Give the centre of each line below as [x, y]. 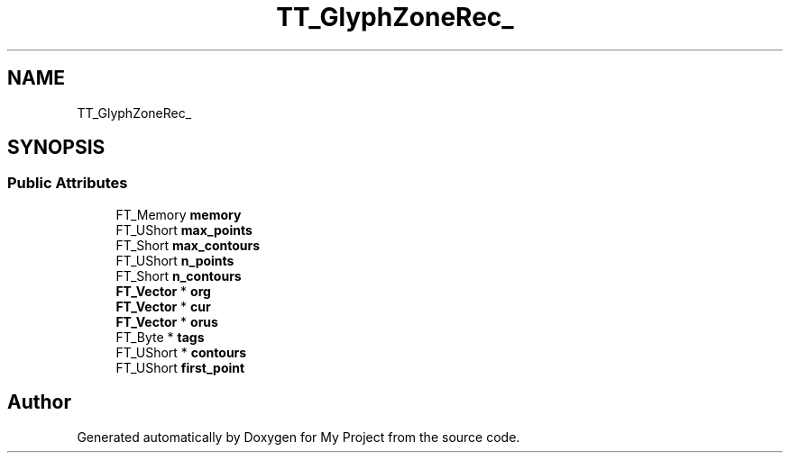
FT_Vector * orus [167, 321]
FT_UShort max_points [184, 230]
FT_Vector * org [163, 291]
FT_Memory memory [179, 214]
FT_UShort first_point [180, 367]
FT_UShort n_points [175, 260]
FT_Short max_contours [188, 245]
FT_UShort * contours [181, 352]
